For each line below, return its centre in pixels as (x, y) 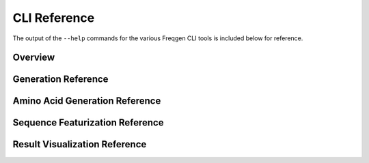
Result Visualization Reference (80, 144)
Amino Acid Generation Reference (87, 101)
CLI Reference (54, 18)
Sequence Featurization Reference (88, 123)
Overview (34, 58)
